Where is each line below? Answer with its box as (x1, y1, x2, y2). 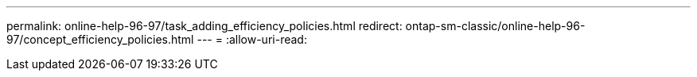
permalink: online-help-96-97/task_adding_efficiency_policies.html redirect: (6, 19, 403, 33)
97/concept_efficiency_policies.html (6, 33, 194, 46)
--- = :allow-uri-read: (197, 33, 307, 46)
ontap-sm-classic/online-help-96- (405, 19, 586, 33)
